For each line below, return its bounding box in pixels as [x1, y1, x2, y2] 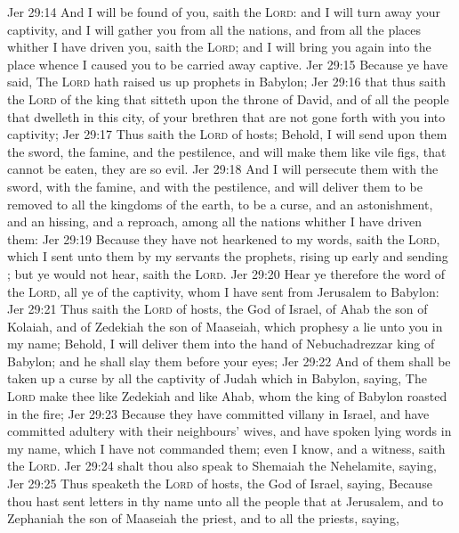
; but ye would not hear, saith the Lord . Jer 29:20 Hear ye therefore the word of [7, 264, 446, 283]
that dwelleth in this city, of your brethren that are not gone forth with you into [7, 107, 446, 126]
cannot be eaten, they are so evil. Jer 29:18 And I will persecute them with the [7, 160, 439, 178]
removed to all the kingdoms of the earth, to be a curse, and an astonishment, [7, 194, 433, 213]
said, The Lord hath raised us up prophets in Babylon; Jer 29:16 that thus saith [7, 72, 446, 91]
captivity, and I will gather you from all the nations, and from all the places [7, 20, 422, 38]
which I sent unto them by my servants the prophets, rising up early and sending [7, 247, 448, 266]
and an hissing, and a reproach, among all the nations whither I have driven [7, 212, 422, 231]
